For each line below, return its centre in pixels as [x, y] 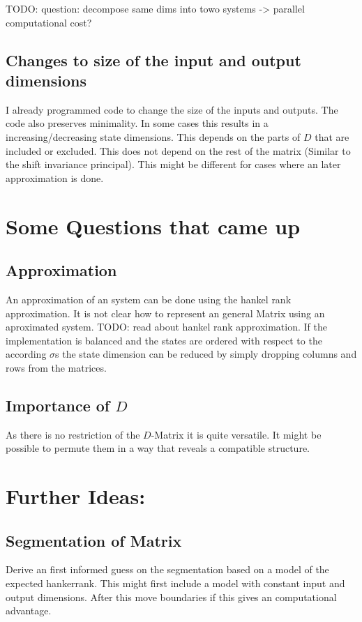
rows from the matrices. [56, 367]
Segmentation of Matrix [94, 540]
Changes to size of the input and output [153, 60]
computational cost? [49, 22]
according [26, 354]
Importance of [58, 405]
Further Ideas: [76, 496]
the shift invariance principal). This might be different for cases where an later [173, 164]
